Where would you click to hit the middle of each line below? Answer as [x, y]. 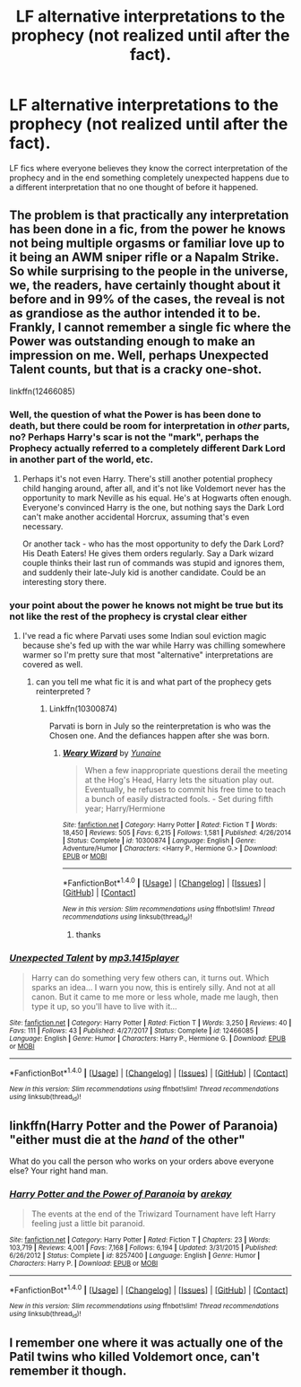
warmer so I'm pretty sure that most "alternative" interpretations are [147, 655]
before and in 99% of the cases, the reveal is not [147, 299]
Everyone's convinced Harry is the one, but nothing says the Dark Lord [153, 508]
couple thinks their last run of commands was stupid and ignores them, [153, 563]
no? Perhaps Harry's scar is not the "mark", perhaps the [134, 437]
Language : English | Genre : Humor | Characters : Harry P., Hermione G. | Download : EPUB [148, 1038]
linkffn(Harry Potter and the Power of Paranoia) [144, 1126]
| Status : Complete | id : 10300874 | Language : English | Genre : [159, 841]
